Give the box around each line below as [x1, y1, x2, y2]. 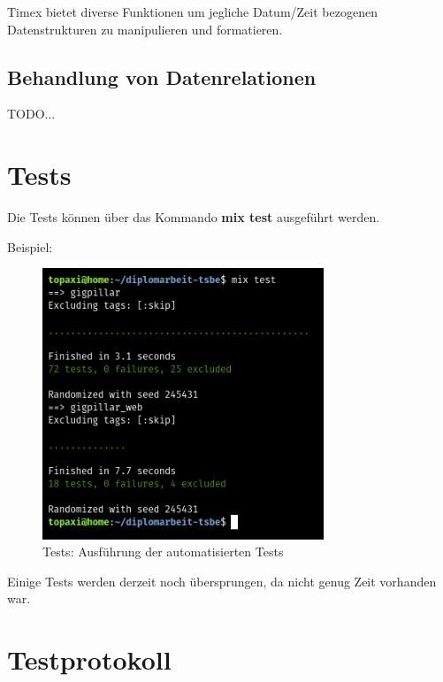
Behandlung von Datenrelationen [7, 63, 317, 90]
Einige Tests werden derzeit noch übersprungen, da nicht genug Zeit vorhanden [7, 571, 437, 590]
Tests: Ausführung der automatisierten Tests [42, 542, 284, 561]
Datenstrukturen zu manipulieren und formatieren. [7, 19, 283, 38]
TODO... [7, 104, 56, 123]
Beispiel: [7, 237, 53, 256]
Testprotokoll [7, 641, 172, 678]
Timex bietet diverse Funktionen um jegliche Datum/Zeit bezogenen [7, 3, 378, 20]
